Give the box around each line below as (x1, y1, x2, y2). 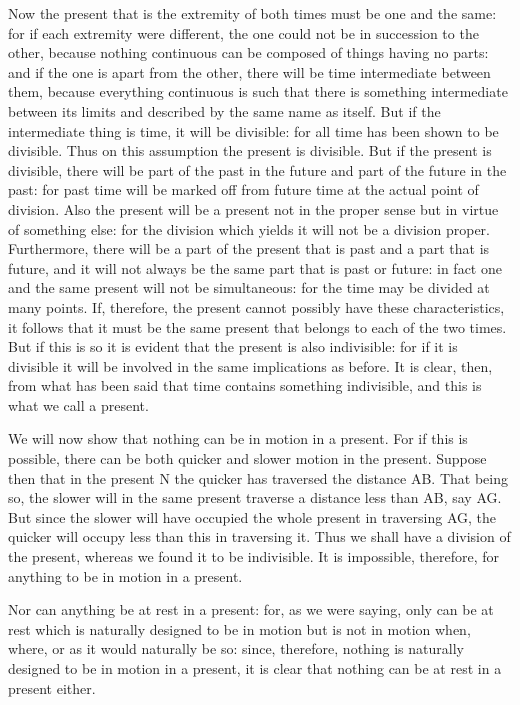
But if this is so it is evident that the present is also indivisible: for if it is (8, 336, 458, 357)
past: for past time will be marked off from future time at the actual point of (8, 179, 479, 200)
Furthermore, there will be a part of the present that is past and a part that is (8, 238, 490, 259)
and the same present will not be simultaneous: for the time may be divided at (8, 277, 490, 298)
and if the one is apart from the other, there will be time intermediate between (8, 61, 491, 82)
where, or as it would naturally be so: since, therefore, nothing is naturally (8, 638, 464, 659)
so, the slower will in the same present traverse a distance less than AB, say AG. (8, 487, 502, 508)
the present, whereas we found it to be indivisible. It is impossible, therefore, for (8, 546, 500, 567)
